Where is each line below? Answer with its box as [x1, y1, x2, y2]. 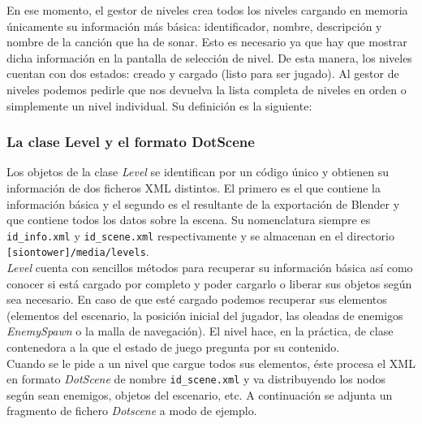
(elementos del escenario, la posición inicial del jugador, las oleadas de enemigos [6, 306, 403, 323]
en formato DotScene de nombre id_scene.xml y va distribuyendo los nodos [6, 370, 385, 387]
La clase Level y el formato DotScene [6, 132, 255, 152]
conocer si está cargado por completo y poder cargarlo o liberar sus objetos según [6, 275, 412, 292]
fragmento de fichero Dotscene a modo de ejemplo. [6, 402, 257, 419]
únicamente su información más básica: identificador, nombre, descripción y [6, 17, 382, 34]
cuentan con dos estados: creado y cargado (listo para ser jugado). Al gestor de [6, 65, 399, 82]
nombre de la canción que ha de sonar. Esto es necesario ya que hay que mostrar [6, 33, 407, 50]
